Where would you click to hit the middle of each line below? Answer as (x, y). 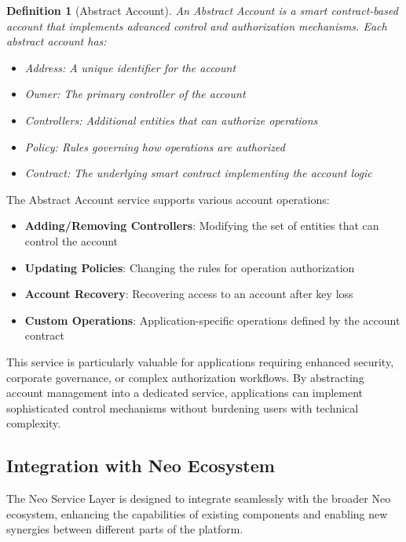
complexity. (34, 423)
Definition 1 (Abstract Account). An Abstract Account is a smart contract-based (202, 10)
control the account (71, 240)
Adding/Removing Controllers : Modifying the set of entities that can (202, 226)
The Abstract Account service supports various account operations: (168, 199)
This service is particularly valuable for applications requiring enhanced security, (200, 361)
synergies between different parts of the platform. (125, 529)
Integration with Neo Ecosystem (141, 466)
